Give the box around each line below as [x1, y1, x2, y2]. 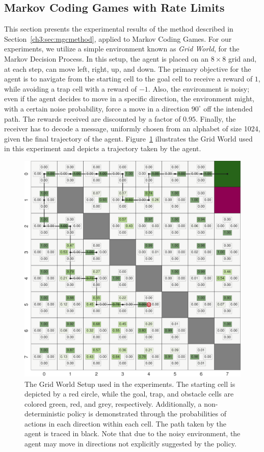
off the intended [203, 103, 253, 114]
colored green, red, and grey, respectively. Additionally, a [24, 398, 202, 409]
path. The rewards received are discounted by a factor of [4, 113, 181, 124]
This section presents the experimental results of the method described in [4, 23, 233, 34]
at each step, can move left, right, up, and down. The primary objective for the [4, 63, 251, 74]
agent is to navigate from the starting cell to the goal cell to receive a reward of [4, 73, 253, 84]
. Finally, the [196, 113, 236, 124]
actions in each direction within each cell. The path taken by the [24, 418, 226, 429]
